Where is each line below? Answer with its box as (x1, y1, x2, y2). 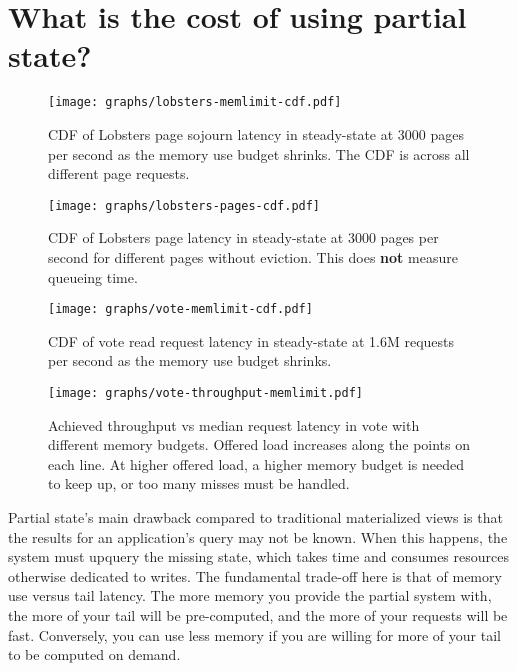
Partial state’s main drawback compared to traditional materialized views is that (8, 507, 503, 528)
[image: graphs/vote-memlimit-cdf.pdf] (48, 302, 313, 317)
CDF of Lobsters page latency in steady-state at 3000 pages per (48, 227, 439, 248)
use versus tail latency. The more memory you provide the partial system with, (8, 585, 492, 606)
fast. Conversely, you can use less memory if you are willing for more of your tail (8, 624, 501, 645)
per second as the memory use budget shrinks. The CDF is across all (48, 143, 470, 164)
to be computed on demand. (8, 644, 181, 665)
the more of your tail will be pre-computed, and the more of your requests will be (8, 605, 508, 626)
